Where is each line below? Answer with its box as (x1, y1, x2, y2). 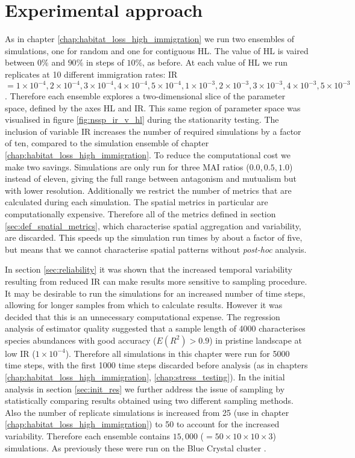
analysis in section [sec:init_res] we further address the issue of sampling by (5, 382, 285, 395)
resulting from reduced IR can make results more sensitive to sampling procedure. (5, 274, 307, 287)
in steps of (86, 56, 124, 69)
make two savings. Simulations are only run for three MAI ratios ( (5, 160, 250, 173)
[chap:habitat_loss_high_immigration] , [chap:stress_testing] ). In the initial (5, 371, 285, 383)
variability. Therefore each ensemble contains (5, 430, 171, 442)
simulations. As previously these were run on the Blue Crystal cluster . (5, 441, 266, 454)
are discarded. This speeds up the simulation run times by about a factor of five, (5, 231, 303, 244)
